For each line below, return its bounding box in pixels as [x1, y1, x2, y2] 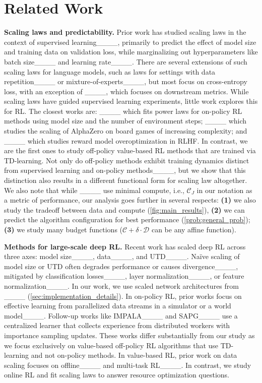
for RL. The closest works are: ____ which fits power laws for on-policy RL [4, 105, 242, 116]
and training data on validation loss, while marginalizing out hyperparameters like [4, 46, 258, 57]
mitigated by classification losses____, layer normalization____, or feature [4, 271, 244, 281]
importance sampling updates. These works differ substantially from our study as [4, 330, 255, 340]
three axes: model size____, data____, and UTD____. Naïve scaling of [4, 251, 240, 262]
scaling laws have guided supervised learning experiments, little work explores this [4, 96, 258, 106]
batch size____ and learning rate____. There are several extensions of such [4, 56, 247, 67]
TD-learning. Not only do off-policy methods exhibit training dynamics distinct [4, 155, 249, 165]
